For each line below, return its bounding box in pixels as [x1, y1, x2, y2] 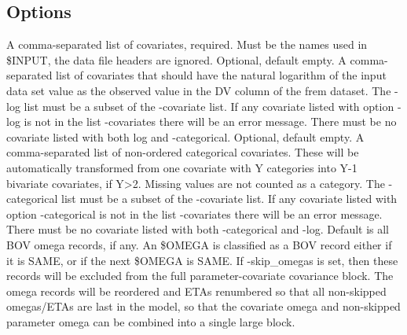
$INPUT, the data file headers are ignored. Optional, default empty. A [6, 51, 346, 68]
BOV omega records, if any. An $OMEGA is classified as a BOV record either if [6, 236, 392, 252]
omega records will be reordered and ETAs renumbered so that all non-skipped [6, 282, 387, 299]
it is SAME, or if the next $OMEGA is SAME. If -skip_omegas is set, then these [6, 252, 398, 268]
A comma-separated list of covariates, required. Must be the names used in [6, 36, 368, 53]
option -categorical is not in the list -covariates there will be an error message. [6, 205, 383, 222]
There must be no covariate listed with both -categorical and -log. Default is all [6, 221, 390, 237]
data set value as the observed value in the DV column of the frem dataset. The [6, 82, 391, 98]
